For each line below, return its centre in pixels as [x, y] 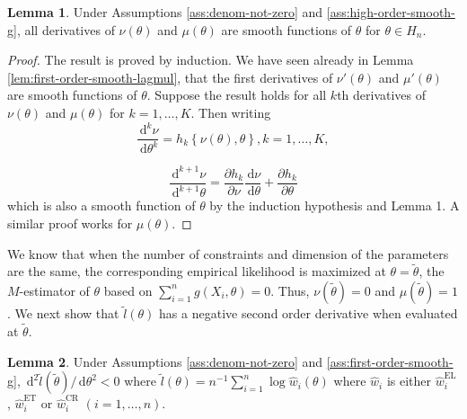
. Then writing [231, 112]
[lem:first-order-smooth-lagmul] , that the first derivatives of [170, 77]
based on [128, 290]
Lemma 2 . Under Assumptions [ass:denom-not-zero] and [165, 361]
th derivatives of [382, 95]
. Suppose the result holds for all [237, 95]
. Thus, [290, 290]
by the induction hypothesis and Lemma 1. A [335, 205]
